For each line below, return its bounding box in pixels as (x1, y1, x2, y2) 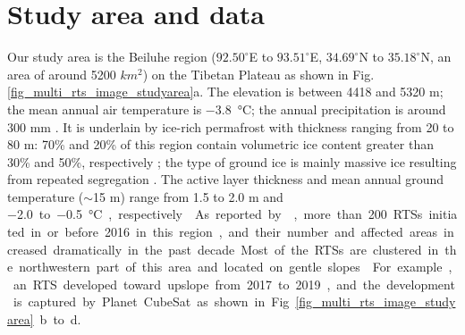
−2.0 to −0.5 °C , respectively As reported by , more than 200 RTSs (7, 205, 423, 223)
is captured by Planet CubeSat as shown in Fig (13, 292, 290, 311)
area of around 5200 (7, 64, 116, 83)
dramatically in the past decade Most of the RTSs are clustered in (53, 239, 439, 258)
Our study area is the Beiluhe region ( (7, 47, 216, 66)
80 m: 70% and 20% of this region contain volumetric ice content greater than (7, 135, 434, 154)
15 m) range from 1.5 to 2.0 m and (93, 187, 283, 205)
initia (428, 205, 458, 223)
